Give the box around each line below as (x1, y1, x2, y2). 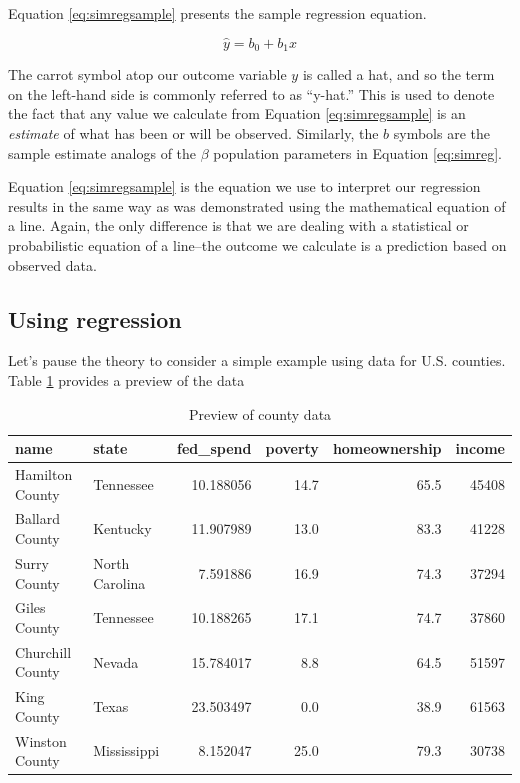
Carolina (93, 572, 146, 593)
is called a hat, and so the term (302, 64, 495, 85)
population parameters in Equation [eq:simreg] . (213, 142, 503, 163)
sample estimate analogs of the (8, 142, 197, 163)
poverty (265, 438, 319, 459)
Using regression (8, 303, 182, 334)
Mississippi (93, 740, 160, 761)
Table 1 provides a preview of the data (8, 370, 245, 390)
